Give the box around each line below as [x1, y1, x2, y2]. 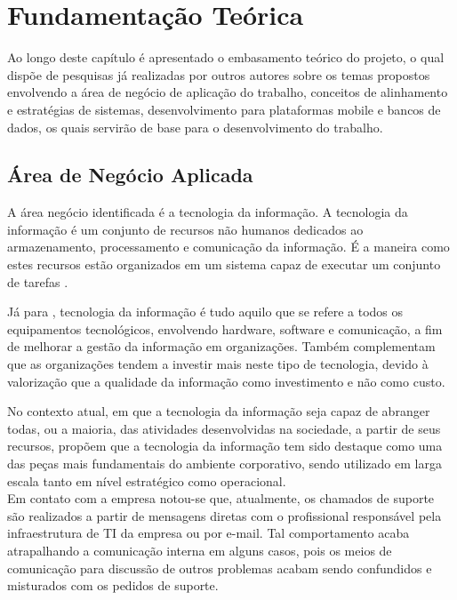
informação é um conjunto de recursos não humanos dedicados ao [7, 220, 364, 238]
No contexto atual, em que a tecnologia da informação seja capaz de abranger [7, 402, 430, 420]
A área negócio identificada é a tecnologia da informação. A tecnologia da [7, 203, 408, 221]
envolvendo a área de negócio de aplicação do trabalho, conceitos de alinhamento [7, 83, 448, 101]
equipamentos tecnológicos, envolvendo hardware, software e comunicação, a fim [7, 319, 443, 338]
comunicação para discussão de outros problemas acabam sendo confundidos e [7, 558, 432, 577]
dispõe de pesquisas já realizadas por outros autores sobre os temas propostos [7, 65, 430, 84]
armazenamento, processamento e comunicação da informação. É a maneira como [7, 237, 450, 256]
